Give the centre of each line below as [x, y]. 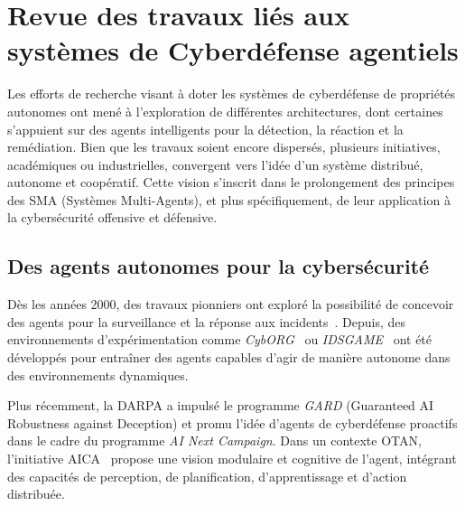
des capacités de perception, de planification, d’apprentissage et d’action [207, 476]
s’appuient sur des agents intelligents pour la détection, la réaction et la [205, 129]
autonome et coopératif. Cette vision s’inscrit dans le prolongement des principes [231, 182]
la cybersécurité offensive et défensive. [112, 217]
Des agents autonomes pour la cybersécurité [219, 266]
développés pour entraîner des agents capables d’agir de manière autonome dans [229, 357]
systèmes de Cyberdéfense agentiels [233, 50]
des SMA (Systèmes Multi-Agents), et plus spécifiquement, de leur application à [229, 199]
